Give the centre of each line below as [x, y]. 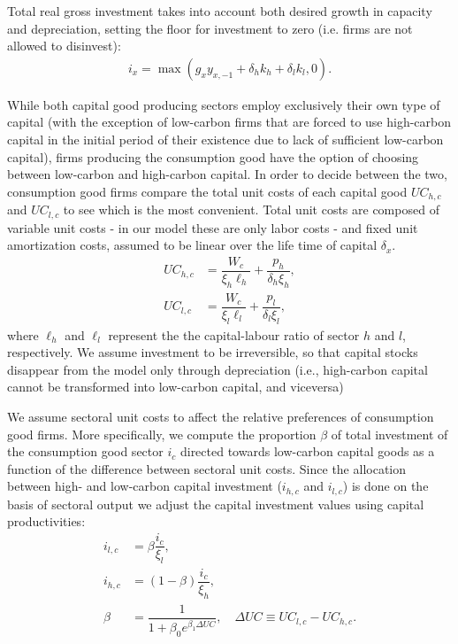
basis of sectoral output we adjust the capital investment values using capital [216, 504]
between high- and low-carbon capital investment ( [145, 486]
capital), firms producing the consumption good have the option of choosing [213, 156]
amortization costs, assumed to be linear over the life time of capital [192, 245]
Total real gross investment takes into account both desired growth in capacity [220, 11]
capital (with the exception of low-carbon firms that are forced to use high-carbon [229, 122]
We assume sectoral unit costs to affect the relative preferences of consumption [221, 417]
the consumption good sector [85, 451]
